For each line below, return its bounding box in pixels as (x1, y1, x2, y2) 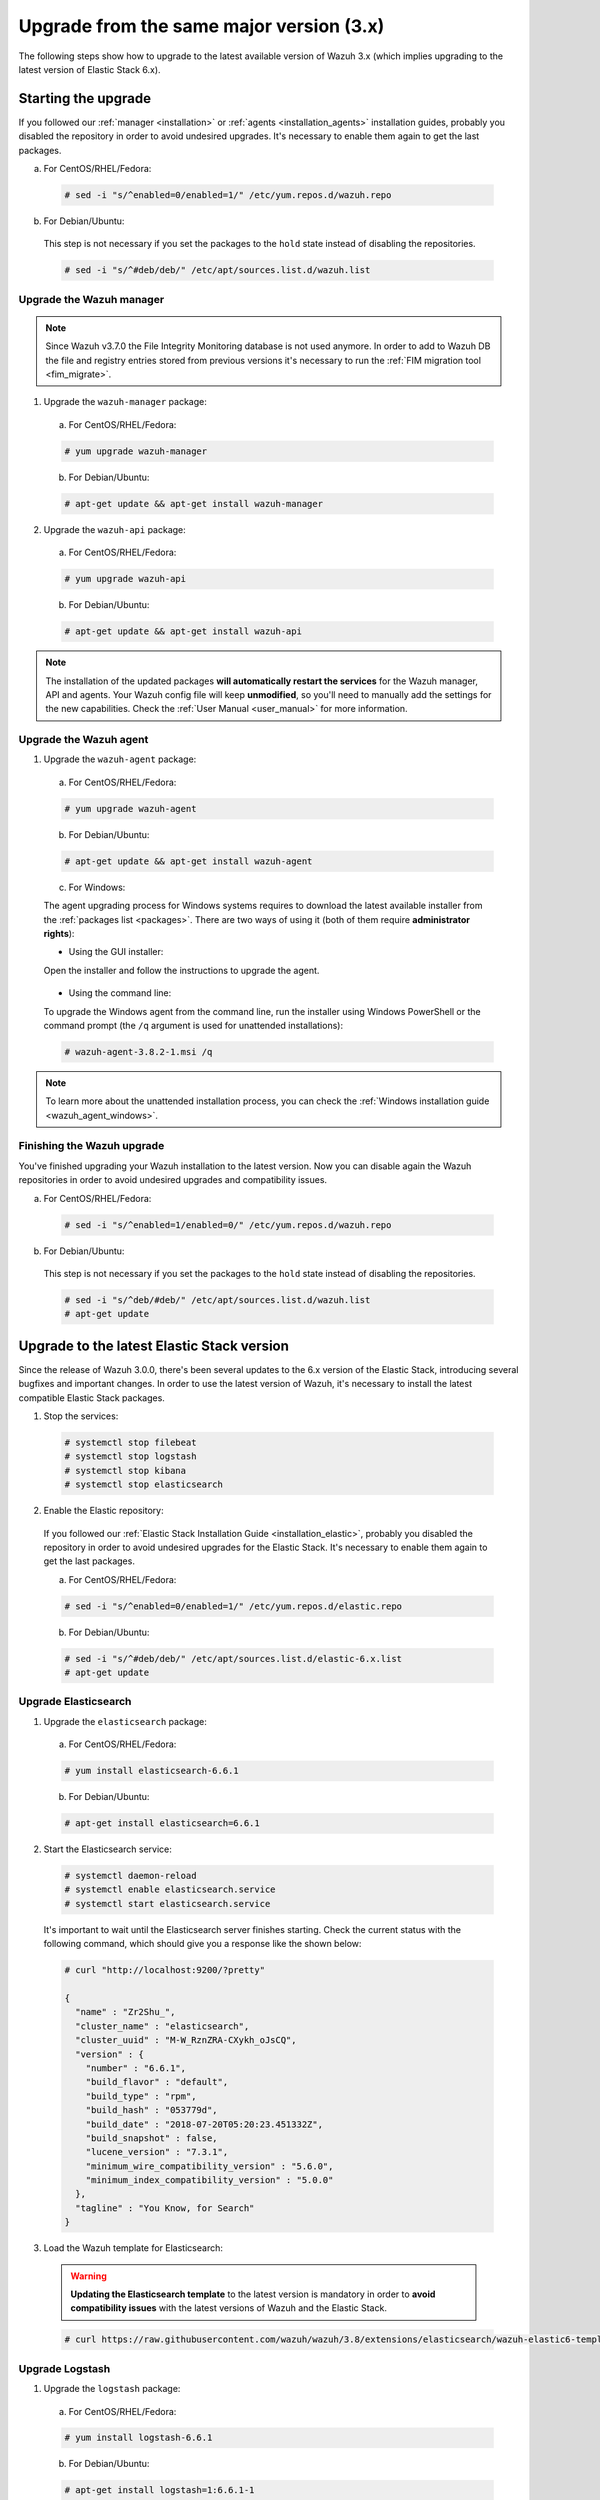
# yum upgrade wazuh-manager (64, 445, 208, 457)
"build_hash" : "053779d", (85, 2105, 219, 2116)
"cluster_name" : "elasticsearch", (75, 2020, 250, 2032)
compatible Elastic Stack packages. (18, 1391, 165, 1404)
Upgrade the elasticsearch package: (43, 1715, 207, 1727)
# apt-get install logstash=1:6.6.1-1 (64, 2485, 255, 2496)
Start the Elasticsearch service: (43, 1843, 172, 1855)
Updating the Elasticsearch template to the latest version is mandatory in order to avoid (70, 2288, 436, 2300)
